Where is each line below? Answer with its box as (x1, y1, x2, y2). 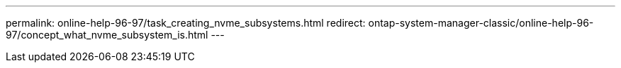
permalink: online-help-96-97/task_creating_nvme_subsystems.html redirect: (6, 17, 366, 29)
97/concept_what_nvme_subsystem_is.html (6, 29, 208, 41)
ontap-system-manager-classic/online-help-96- (368, 17, 594, 29)
